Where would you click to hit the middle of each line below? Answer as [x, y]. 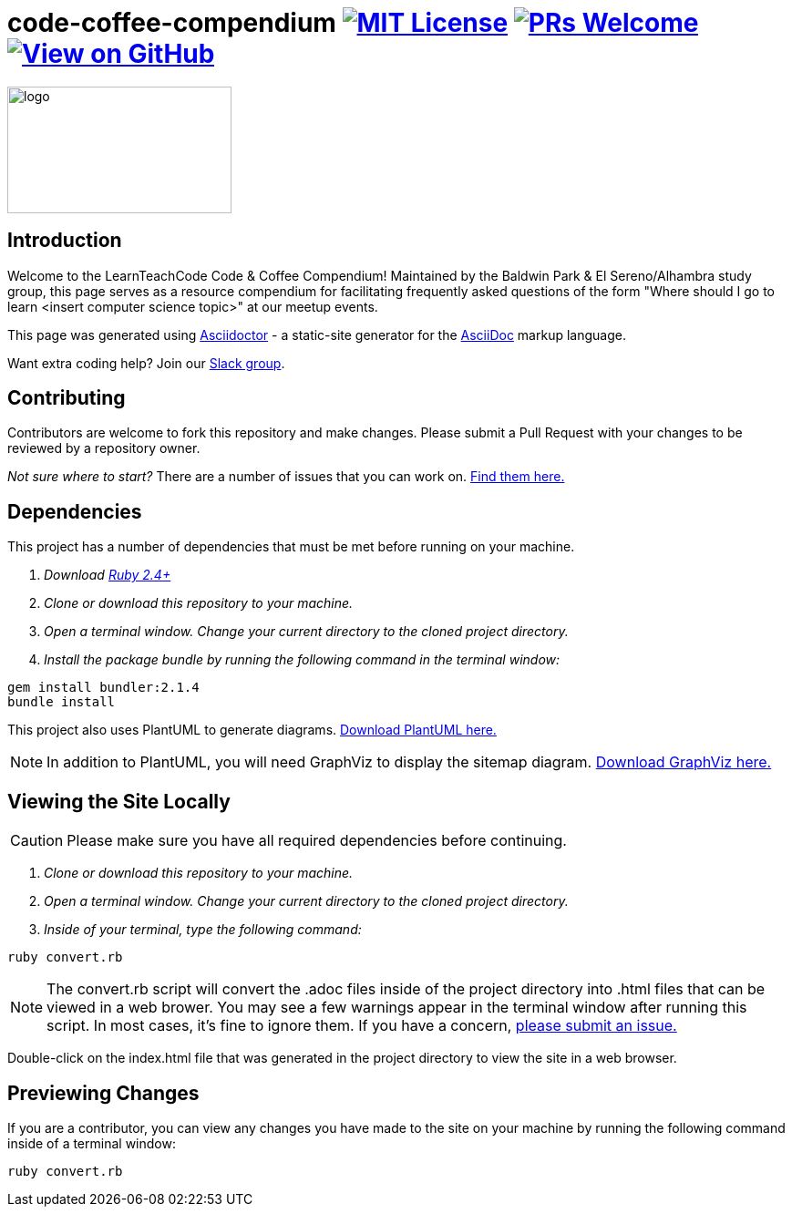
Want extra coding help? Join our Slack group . [146, 363]
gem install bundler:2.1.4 [103, 688]
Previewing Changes [103, 1093]
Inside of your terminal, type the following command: [203, 930]
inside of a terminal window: [92, 1143]
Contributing [67, 398]
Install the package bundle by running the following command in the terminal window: [302, 660]
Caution [37, 841]
